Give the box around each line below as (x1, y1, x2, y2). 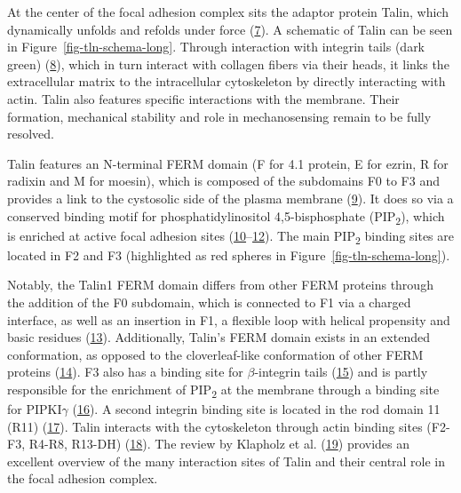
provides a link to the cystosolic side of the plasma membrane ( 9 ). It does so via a (7, 188, 454, 207)
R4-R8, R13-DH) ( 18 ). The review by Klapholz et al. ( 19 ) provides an (28, 434, 410, 453)
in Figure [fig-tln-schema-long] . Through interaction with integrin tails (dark (7, 37, 425, 56)
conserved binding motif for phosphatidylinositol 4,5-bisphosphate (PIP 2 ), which (7, 206, 445, 227)
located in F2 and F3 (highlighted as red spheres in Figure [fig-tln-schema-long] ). (7, 245, 450, 264)
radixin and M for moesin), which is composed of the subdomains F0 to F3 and (7, 171, 440, 190)
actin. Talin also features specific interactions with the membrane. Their (7, 89, 400, 107)
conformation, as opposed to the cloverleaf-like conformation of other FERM (7, 345, 424, 363)
